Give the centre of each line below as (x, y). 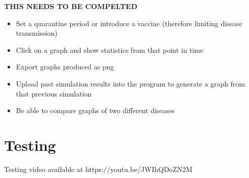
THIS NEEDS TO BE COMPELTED (71, 6)
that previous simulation (54, 93)
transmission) (37, 33)
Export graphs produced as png (65, 67)
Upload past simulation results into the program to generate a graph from (131, 83)
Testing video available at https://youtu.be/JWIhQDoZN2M (98, 169)
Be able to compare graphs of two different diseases (95, 110)
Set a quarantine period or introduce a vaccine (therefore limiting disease (129, 23)
